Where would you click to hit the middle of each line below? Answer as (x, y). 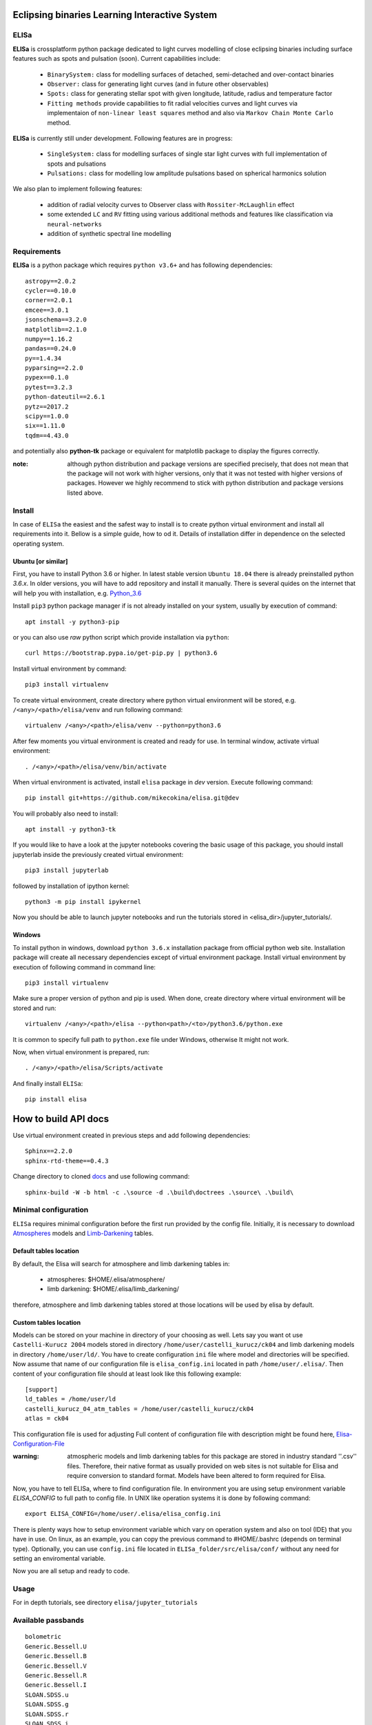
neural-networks (75, 224)
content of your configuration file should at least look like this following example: (127, 1374)
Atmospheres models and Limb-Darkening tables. (83, 1233)
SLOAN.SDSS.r (47, 1714)
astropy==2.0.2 (51, 281)
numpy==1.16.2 (49, 339)
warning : (26, 1457)
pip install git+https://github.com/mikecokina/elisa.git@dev (132, 798)
